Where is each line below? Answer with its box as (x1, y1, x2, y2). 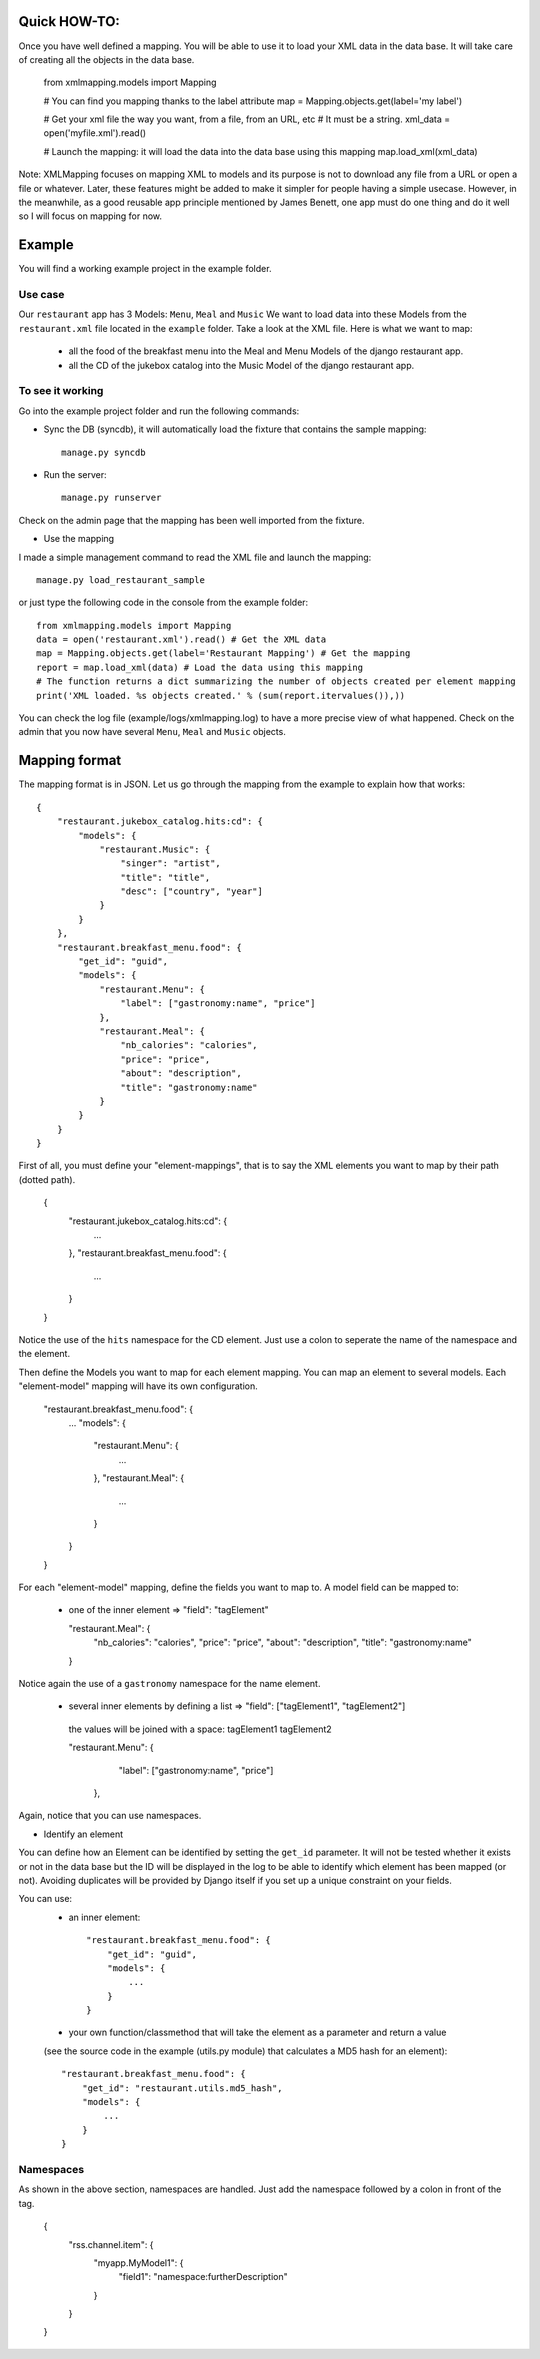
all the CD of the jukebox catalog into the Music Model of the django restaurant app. (68, 359, 415, 371)
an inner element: (68, 1911, 141, 1923)
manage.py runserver (61, 492, 162, 504)
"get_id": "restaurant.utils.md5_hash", (81, 2082, 284, 2094)
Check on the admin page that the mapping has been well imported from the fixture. (18, 514, 365, 526)
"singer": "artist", (120, 858, 222, 869)
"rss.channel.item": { (68, 2238, 154, 2250)
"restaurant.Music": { (99, 843, 211, 855)
